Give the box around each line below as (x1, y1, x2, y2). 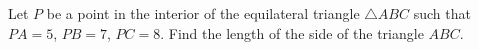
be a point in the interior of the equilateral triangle (46, 3, 360, 23)
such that (413, 3, 471, 23)
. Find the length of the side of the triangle (160, 22, 424, 43)
